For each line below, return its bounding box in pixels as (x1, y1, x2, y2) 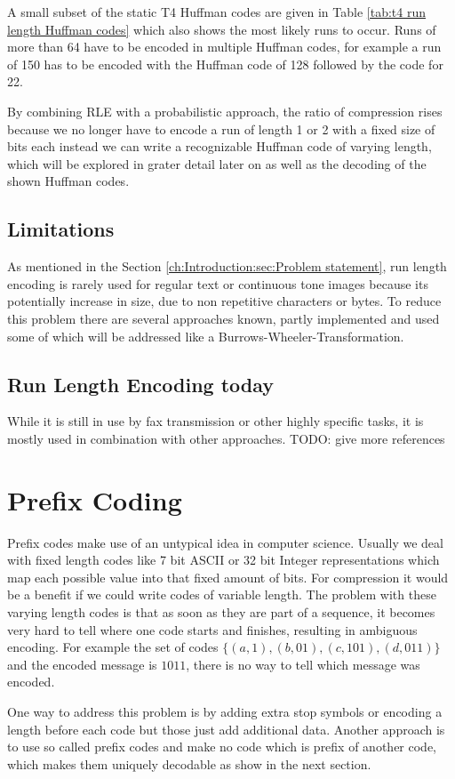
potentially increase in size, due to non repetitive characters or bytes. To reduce (7, 292, 442, 310)
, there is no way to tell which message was (186, 655, 420, 673)
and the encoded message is (7, 655, 157, 673)
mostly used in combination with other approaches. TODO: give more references (7, 429, 445, 447)
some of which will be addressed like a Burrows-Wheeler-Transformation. (7, 326, 404, 345)
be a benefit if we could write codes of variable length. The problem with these (7, 585, 436, 604)
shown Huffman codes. (7, 172, 130, 190)
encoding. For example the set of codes (7, 638, 219, 656)
